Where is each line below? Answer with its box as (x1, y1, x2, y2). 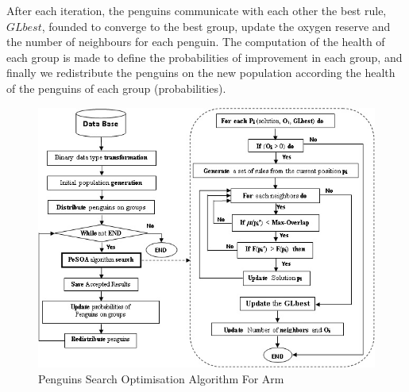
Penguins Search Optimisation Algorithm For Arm (38, 370, 284, 386)
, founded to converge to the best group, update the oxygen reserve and (41, 17, 391, 34)
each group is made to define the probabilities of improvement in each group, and (6, 48, 403, 65)
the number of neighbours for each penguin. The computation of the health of (6, 33, 385, 50)
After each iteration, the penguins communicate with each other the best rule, (6, 2, 387, 18)
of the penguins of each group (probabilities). (6, 79, 226, 96)
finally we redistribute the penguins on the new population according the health (6, 64, 395, 81)
